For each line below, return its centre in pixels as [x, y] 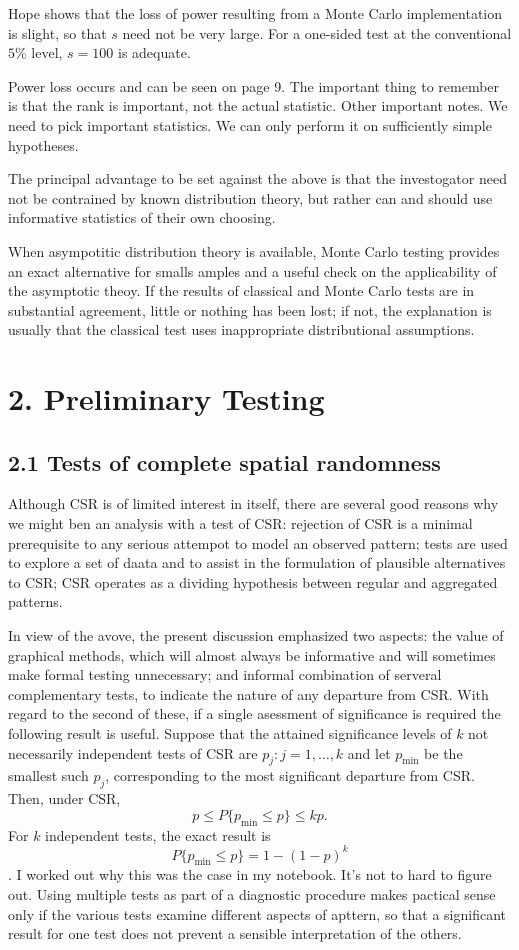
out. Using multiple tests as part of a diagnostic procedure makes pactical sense [252, 894]
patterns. [35, 601]
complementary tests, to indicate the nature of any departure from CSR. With [248, 693]
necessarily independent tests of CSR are [133, 752]
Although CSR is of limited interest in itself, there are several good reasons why [253, 503]
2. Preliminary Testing [166, 398]
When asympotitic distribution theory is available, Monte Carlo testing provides [254, 250]
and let [369, 752]
